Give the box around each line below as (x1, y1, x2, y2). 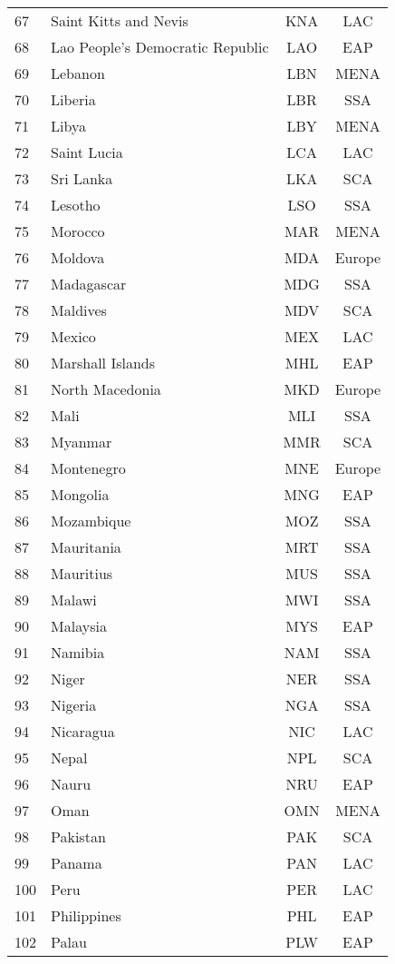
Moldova (51, 247, 105, 268)
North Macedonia (51, 379, 161, 399)
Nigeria (51, 694, 97, 715)
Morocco (51, 221, 105, 241)
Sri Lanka (51, 168, 113, 189)
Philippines (51, 905, 121, 926)
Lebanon (51, 63, 105, 84)
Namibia (51, 642, 105, 663)
